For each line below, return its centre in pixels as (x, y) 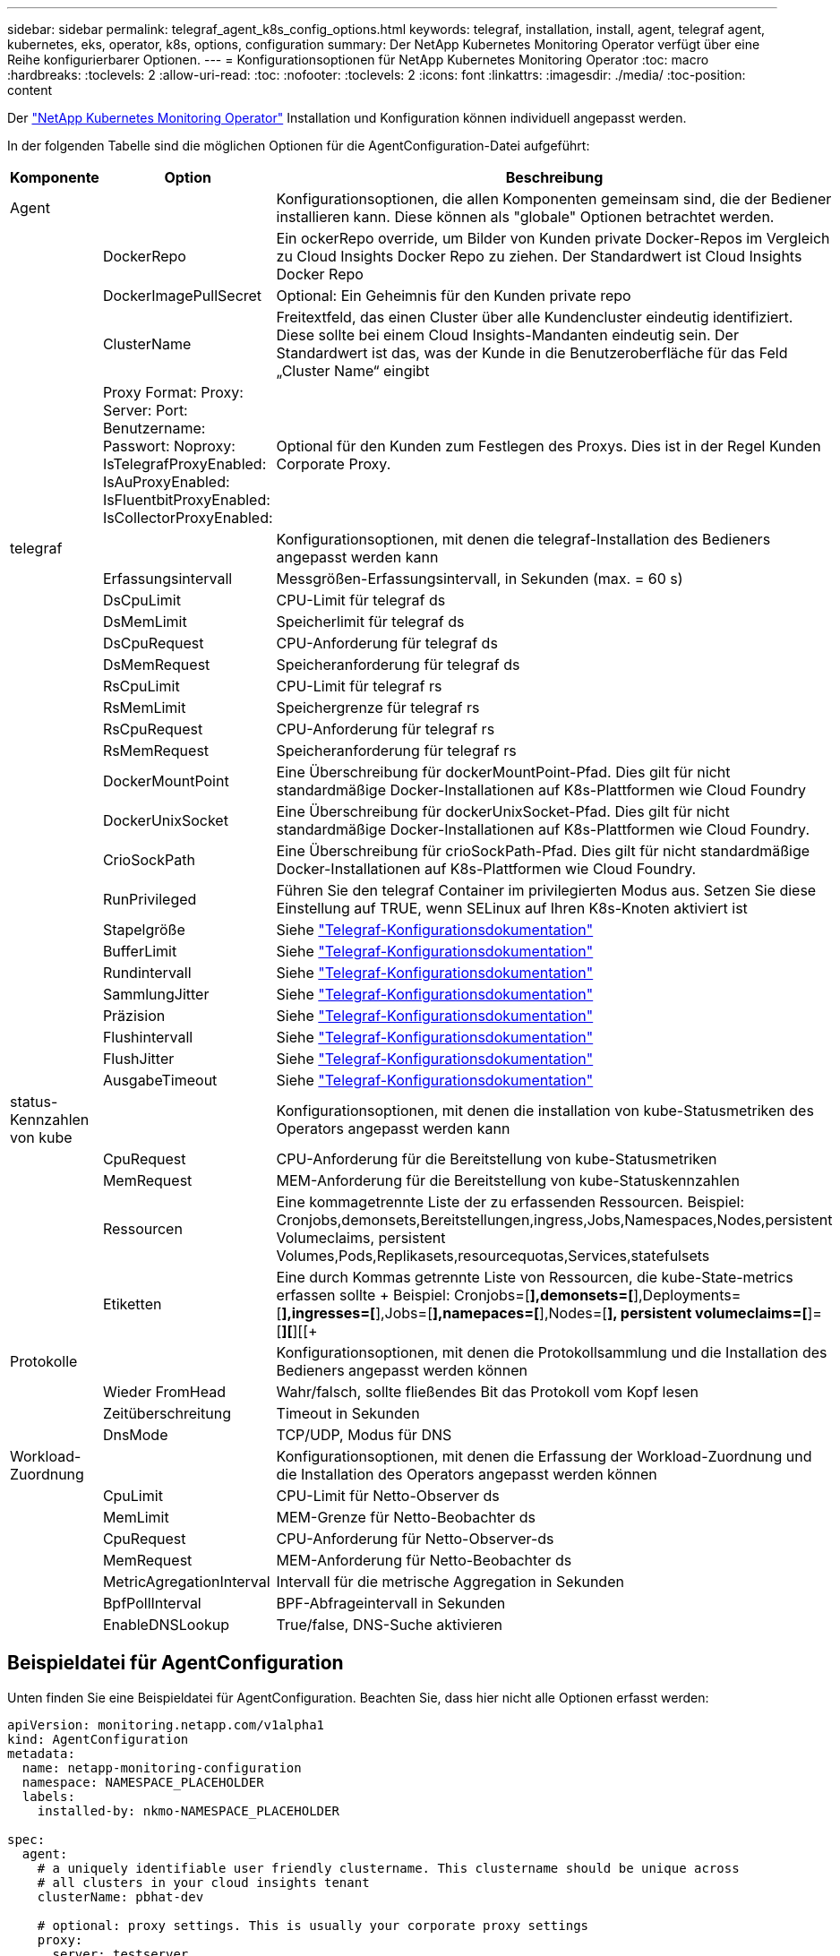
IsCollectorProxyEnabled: (188, 518)
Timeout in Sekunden (348, 1413)
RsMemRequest (156, 751)
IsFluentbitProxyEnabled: (186, 500)
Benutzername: (154, 428)
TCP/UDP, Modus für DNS (364, 1435)
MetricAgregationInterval (186, 1582)
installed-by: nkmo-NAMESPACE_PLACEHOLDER (188, 1810)
